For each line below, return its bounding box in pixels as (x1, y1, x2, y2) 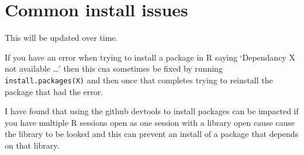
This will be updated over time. (5, 31, 118, 44)
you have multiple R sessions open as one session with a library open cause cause (5, 116, 295, 128)
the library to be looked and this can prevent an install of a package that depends (5, 128, 299, 140)
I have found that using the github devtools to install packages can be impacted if (5, 105, 299, 117)
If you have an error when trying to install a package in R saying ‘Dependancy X (5, 51, 295, 63)
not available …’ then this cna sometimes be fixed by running (5, 62, 223, 75)
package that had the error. (5, 85, 103, 97)
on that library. (5, 139, 60, 151)
